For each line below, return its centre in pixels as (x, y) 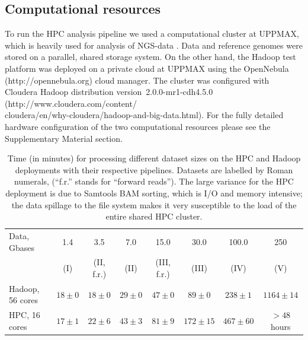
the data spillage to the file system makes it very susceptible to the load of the (154, 204)
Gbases (22, 247)
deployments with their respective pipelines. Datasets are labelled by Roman (154, 169)
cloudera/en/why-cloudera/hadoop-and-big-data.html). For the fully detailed (144, 115)
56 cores (24, 300)
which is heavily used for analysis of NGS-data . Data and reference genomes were (154, 45)
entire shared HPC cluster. (154, 216)
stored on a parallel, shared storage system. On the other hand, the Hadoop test (150, 57)
